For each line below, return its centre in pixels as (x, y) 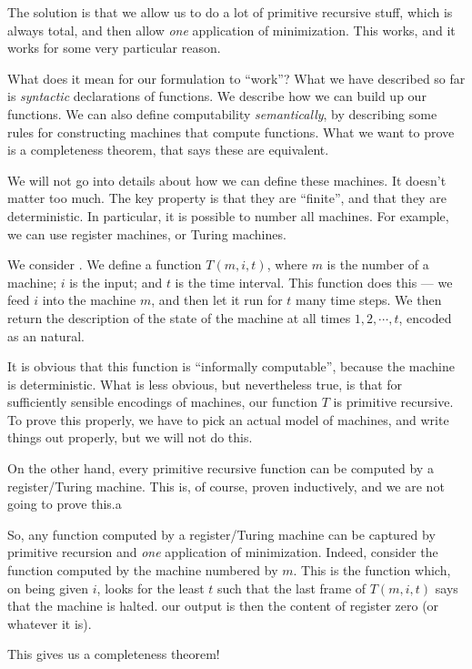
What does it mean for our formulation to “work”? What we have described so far (236, 78)
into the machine (89, 300)
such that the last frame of (291, 588)
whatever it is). (50, 623)
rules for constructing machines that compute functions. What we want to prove (231, 132)
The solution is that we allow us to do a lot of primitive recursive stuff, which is (230, 12)
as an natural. (46, 335)
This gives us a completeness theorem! (114, 654)
